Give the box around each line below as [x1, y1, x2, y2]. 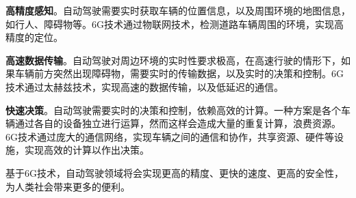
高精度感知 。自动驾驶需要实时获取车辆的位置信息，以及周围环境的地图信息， [5, 3, 351, 17]
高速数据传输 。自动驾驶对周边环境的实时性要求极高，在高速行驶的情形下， [5, 53, 341, 67]
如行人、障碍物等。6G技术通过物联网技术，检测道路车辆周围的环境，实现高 [5, 16, 344, 31]
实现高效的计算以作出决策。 [24, 143, 149, 157]
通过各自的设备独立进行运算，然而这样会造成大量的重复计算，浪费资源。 [14, 116, 341, 130]
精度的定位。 [5, 30, 63, 44]
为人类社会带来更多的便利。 [5, 179, 130, 193]
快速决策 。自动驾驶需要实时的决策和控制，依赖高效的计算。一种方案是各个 [5, 102, 341, 117]
